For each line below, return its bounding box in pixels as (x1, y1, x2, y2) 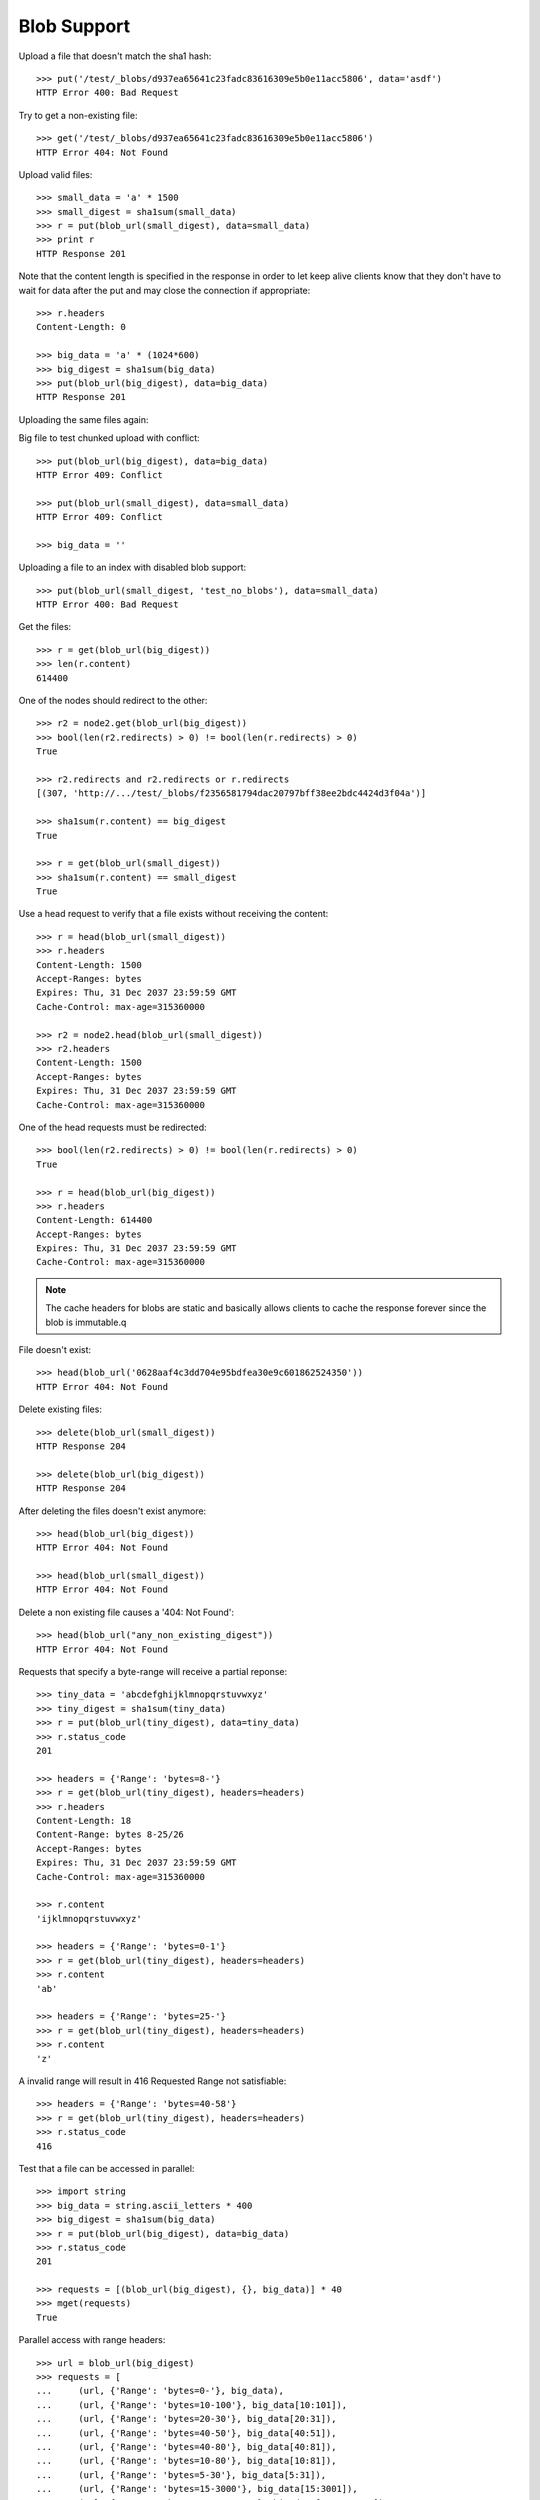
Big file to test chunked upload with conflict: (18, 432, 200, 444)
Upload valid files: (18, 168, 93, 180)
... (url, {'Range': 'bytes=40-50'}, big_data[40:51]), (36, 2427, 337, 2439)
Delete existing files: (18, 1403, 102, 1415)
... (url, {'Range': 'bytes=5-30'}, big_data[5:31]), (36, 2469, 327, 2480)
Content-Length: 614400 (36, 1215, 153, 1226)
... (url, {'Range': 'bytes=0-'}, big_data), (36, 2385, 285, 2397)
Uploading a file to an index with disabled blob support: (18, 561, 247, 574)
